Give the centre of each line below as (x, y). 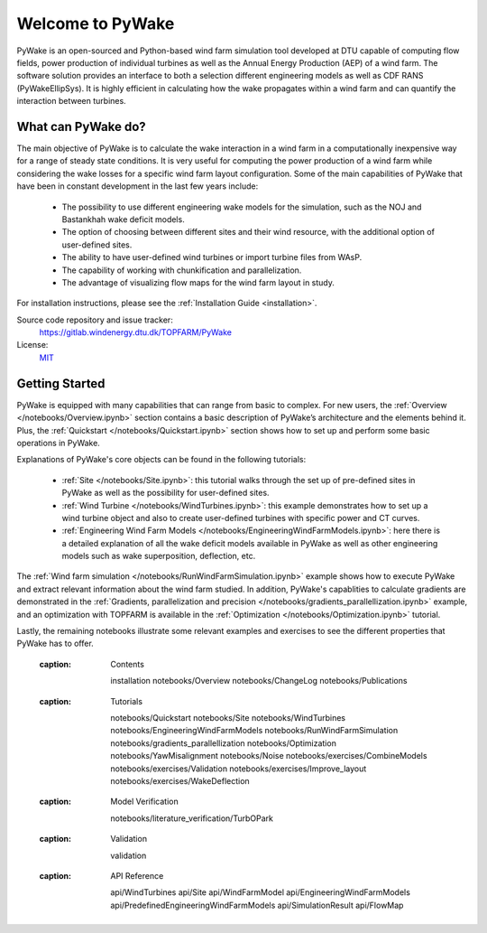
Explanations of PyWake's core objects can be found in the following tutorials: (161, 460)
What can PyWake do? (81, 126)
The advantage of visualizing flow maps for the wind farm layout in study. (198, 282)
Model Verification (145, 802)
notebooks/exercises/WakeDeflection (180, 780)
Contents (127, 664)
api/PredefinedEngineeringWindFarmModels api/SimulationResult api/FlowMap (257, 905)
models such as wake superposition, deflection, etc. (159, 556)
